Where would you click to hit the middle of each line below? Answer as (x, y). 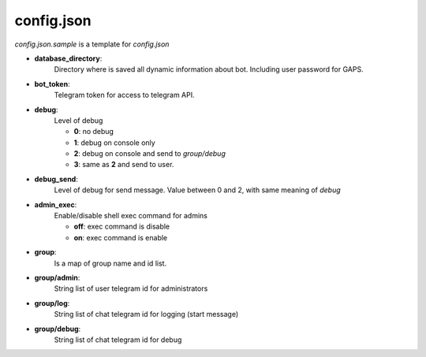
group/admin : (57, 277)
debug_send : (56, 179)
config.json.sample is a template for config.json (92, 44)
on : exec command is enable (121, 237)
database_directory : (68, 58)
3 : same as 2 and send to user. (124, 165)
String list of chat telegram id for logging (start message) (146, 314)
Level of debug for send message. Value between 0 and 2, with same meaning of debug (197, 190)
